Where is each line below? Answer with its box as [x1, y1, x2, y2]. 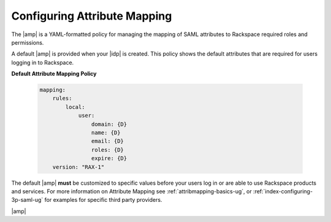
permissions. [11, 39, 44, 46]
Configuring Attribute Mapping [11, 9, 172, 23]
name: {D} [91, 129, 121, 136]
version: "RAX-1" [52, 163, 105, 171]
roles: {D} [91, 146, 124, 153]
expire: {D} [91, 155, 127, 162]
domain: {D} [91, 120, 127, 128]
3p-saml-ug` [11, 196, 44, 204]
